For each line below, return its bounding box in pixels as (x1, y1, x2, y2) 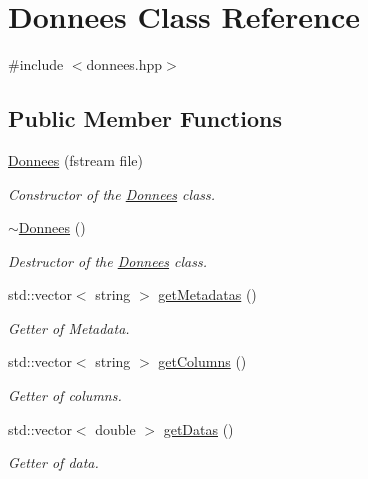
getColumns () (158, 351, 247, 372)
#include (8, 54, 64, 75)
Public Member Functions (8, 103, 282, 134)
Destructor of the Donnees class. (8, 250, 208, 271)
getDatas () (163, 418, 234, 439)
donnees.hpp (86, 54, 163, 75)
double (95, 418, 136, 439)
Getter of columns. (8, 385, 122, 406)
